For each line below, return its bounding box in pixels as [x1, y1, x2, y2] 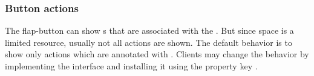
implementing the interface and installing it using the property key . [5, 60, 258, 72]
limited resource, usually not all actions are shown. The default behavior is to [5, 36, 292, 48]
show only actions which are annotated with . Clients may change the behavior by [5, 48, 309, 60]
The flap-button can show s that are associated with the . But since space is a [5, 24, 294, 37]
